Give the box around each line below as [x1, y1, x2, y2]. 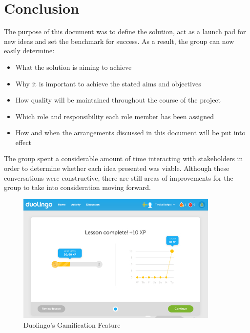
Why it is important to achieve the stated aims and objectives [15, 78, 201, 88]
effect [15, 137, 32, 147]
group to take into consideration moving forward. [4, 182, 151, 192]
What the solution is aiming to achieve [15, 62, 132, 72]
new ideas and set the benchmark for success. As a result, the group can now [4, 36, 234, 46]
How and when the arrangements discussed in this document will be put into [15, 127, 246, 138]
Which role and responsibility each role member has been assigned [15, 111, 214, 121]
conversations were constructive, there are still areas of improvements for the [4, 172, 233, 183]
